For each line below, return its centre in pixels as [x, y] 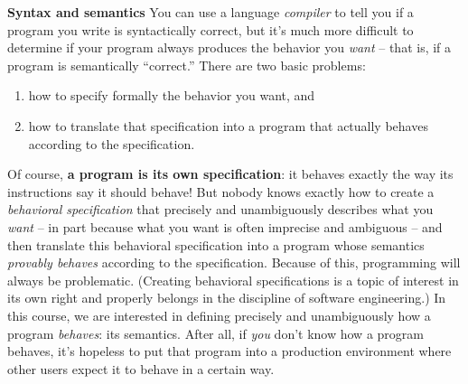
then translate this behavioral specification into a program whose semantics [216, 244]
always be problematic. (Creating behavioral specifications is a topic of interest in [233, 280]
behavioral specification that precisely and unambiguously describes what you [220, 209]
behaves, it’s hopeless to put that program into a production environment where [229, 351]
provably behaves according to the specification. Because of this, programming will [234, 262]
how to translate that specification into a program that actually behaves [228, 125]
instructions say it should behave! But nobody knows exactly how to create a [221, 191]
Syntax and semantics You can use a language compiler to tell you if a [211, 12]
